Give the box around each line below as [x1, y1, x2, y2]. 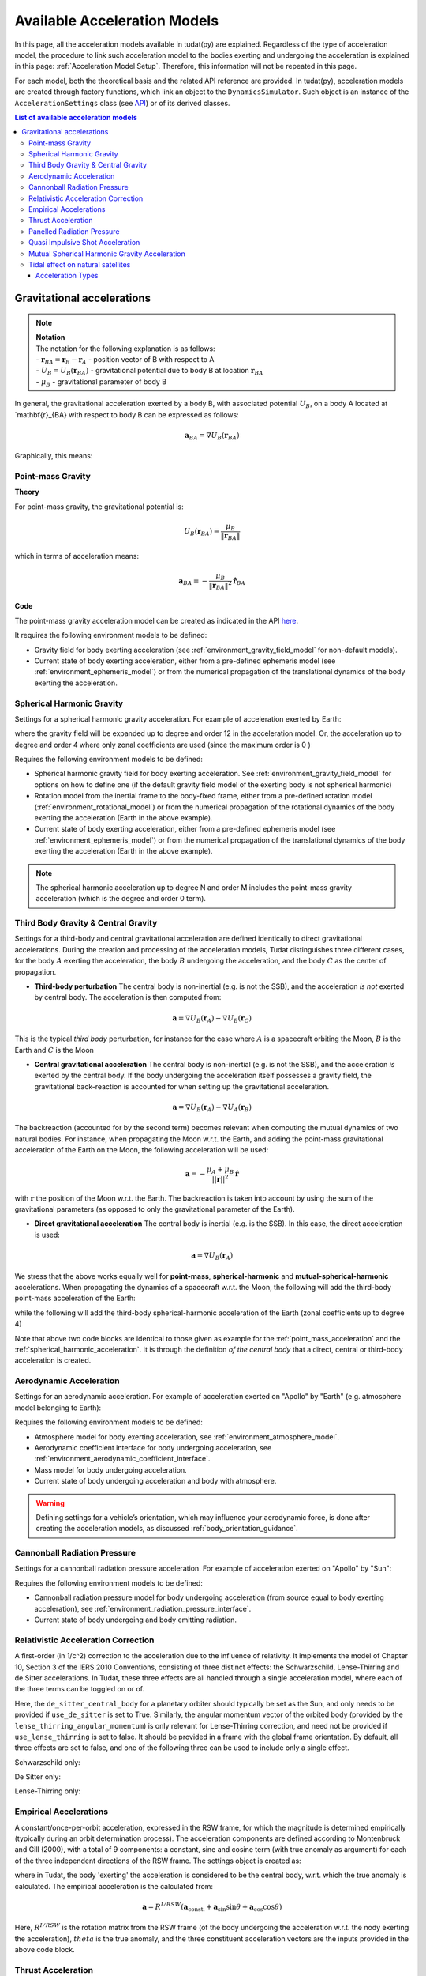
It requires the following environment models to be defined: [14, 631, 207, 640]
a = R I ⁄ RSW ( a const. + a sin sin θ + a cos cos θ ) [142, 1901, 282, 1913]
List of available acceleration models [14, 112, 138, 122]
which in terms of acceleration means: [14, 552, 140, 561]
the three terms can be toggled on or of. [14, 1684, 145, 1694]
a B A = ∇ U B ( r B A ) [184, 431, 240, 442]
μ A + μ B [206, 1165, 234, 1176]
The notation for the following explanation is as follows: [35, 344, 216, 353]
